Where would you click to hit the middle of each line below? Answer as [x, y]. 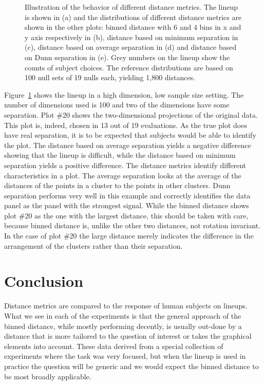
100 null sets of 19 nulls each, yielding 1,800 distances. [110, 77]
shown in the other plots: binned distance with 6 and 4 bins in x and [133, 27]
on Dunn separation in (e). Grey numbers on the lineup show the [127, 57]
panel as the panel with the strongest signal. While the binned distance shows [127, 205]
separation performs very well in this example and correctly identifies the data [127, 195]
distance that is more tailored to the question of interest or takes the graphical [128, 336]
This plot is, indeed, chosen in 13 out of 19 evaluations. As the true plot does [126, 125]
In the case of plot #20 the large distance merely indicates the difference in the [129, 236]
